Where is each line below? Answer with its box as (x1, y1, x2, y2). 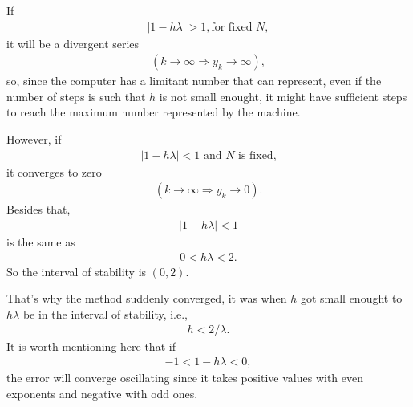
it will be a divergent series (6, 35, 140, 51)
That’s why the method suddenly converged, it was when (6, 290, 287, 307)
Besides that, (6, 201, 71, 218)
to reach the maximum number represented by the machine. (6, 104, 301, 120)
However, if (6, 131, 62, 148)
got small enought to (300, 290, 403, 307)
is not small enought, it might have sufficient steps (159, 88, 407, 104)
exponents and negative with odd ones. (6, 385, 198, 401)
